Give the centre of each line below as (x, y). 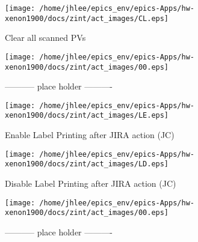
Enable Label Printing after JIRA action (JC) (90, 135)
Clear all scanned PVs (45, 38)
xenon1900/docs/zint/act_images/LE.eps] (87, 116)
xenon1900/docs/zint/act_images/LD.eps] (87, 164)
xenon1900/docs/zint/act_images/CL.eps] (87, 18)
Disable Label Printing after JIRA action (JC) (91, 183)
